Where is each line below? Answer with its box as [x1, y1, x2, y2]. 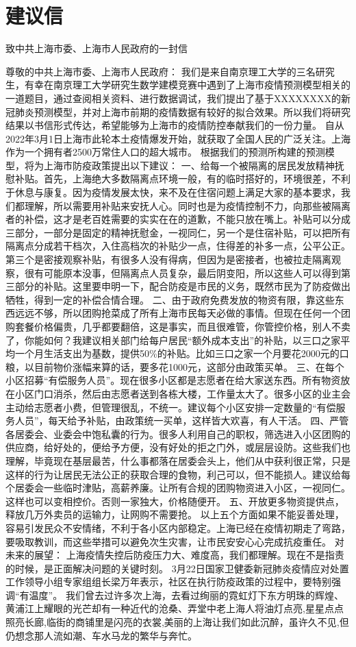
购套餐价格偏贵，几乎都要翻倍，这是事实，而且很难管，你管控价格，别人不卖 [5, 319, 351, 333]
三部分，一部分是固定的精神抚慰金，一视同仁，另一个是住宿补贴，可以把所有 [5, 225, 351, 239]
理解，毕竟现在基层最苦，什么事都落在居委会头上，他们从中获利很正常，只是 [5, 453, 351, 467]
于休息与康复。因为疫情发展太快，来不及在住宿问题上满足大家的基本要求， [5, 185, 341, 199]
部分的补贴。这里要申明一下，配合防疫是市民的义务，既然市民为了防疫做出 [14, 279, 351, 293]
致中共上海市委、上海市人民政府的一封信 [5, 41, 188, 56]
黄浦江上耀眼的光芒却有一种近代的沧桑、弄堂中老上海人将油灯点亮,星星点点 [5, 601, 344, 615]
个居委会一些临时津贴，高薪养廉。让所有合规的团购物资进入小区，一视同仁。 [5, 480, 351, 495]
